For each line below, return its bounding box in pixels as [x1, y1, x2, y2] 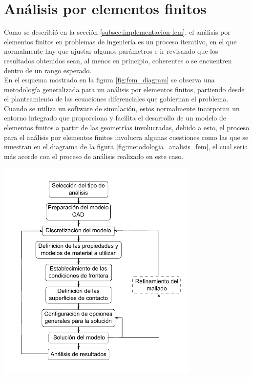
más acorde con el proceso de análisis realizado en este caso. [4, 151, 184, 161]
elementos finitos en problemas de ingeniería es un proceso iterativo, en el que [4, 36, 237, 46]
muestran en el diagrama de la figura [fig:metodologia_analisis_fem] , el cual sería [4, 141, 248, 152]
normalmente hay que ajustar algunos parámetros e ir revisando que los [4, 46, 218, 56]
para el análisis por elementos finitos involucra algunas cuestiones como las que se [4, 132, 249, 142]
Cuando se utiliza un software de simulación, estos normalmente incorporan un [4, 103, 240, 113]
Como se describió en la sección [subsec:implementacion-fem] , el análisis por [4, 27, 231, 37]
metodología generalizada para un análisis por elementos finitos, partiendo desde [4, 84, 245, 94]
